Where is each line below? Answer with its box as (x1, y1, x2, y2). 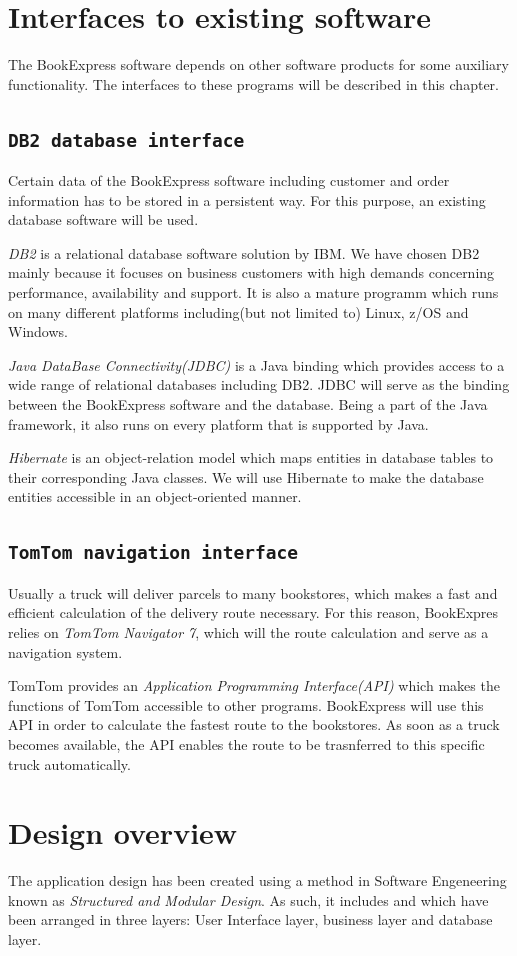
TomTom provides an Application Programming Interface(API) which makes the (8, 675, 500, 696)
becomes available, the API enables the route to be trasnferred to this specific (8, 733, 485, 754)
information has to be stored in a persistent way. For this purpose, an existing (8, 189, 486, 210)
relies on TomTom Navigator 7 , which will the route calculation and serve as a (8, 621, 489, 642)
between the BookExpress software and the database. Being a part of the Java (8, 394, 488, 415)
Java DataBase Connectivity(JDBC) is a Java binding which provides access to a (8, 354, 505, 375)
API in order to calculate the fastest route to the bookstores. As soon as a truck (8, 714, 500, 735)
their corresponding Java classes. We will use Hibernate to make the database (8, 466, 484, 487)
